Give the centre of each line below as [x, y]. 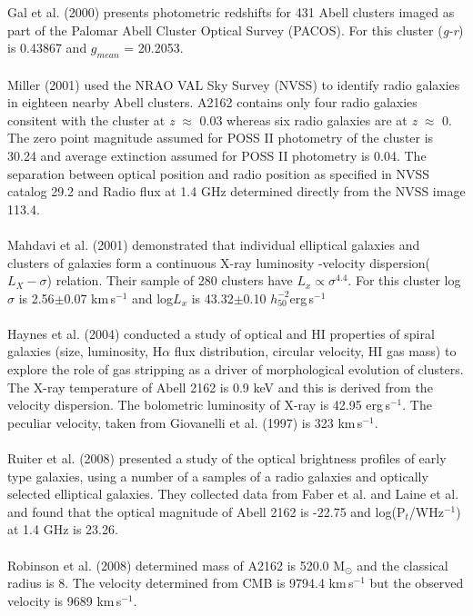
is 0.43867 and [47, 48]
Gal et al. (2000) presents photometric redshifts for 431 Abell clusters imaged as [231, 12]
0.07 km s [90, 298]
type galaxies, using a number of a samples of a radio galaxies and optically [218, 476]
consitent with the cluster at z [91, 119]
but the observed [417, 583]
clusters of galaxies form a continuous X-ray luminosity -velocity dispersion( [219, 262]
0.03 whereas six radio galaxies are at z [308, 119]
